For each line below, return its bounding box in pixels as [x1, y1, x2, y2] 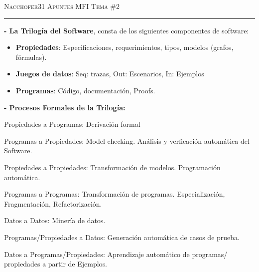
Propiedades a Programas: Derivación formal [4, 119, 140, 129]
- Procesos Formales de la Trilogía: [4, 102, 126, 112]
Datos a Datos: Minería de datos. [4, 215, 106, 226]
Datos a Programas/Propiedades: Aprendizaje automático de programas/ [4, 249, 228, 259]
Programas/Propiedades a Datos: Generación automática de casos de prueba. [4, 232, 240, 242]
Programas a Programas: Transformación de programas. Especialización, [4, 189, 225, 199]
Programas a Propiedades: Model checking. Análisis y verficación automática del [4, 135, 250, 146]
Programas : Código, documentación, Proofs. [15, 85, 155, 95]
